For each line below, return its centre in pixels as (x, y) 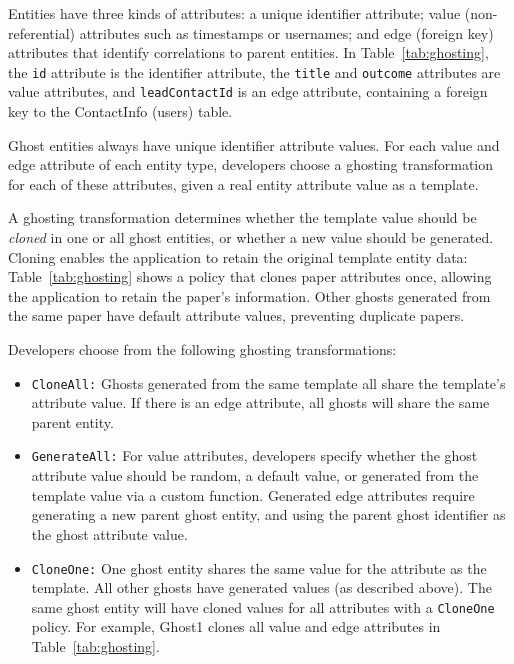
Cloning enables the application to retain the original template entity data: (238, 256)
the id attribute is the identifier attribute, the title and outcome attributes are (254, 71)
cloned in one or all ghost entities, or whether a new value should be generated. (251, 237)
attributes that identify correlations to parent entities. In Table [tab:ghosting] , (248, 52)
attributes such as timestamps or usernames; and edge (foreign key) (286, 32)
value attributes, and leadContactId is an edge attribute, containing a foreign (248, 91)
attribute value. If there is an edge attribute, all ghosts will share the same (260, 402)
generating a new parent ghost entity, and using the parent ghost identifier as (268, 514)
